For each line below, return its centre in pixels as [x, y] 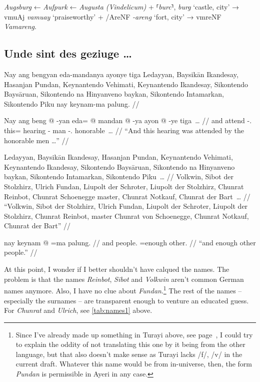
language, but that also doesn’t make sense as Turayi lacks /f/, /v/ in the [129, 354]
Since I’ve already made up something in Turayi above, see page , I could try [134, 334]
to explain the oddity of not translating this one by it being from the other [130, 344]
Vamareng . [20, 26]
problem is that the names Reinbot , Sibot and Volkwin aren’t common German [124, 279]
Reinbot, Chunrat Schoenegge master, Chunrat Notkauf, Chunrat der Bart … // [127, 196]
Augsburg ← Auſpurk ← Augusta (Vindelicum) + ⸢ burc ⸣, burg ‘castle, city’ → [122, 7]
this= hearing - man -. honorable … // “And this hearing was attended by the [124, 130]
